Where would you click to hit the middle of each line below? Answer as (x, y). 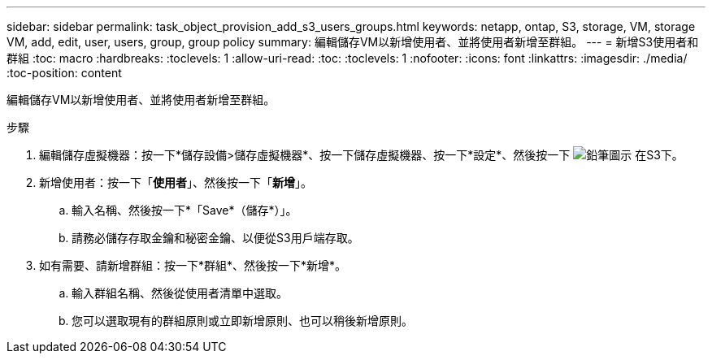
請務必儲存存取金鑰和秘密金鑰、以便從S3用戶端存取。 (215, 238)
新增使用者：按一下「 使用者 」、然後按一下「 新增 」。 (176, 182)
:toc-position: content (64, 73)
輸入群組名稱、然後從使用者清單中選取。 (180, 293)
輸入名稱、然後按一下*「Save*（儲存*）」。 (185, 210)
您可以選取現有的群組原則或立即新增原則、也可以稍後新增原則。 (242, 321)
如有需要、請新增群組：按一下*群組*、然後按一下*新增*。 (193, 265)
